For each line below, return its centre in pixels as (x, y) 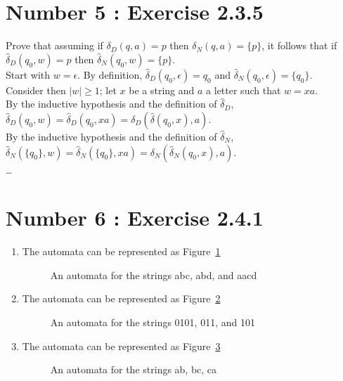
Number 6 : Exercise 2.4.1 (135, 218)
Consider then (36, 90)
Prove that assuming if (54, 45)
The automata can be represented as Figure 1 (121, 251)
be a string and (162, 90)
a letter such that (244, 90)
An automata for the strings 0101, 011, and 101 (153, 322)
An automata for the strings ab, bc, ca (134, 369)
